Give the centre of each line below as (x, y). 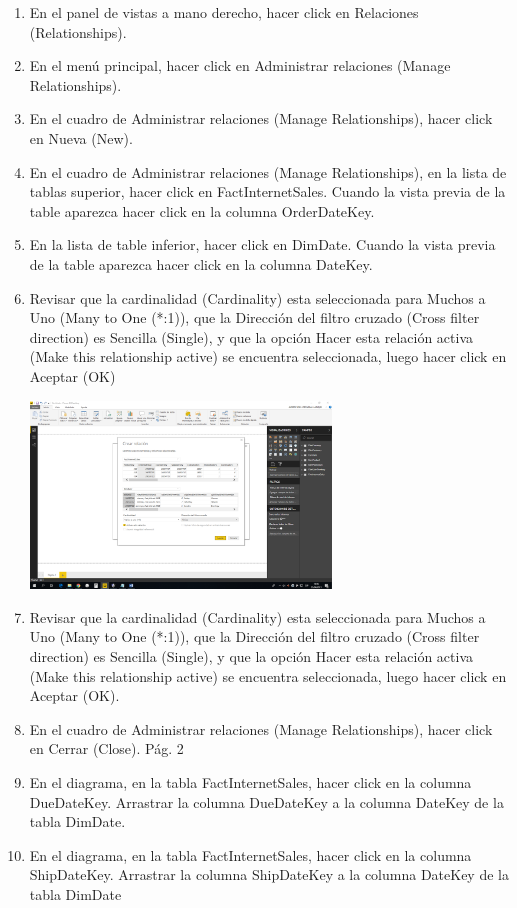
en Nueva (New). (81, 137)
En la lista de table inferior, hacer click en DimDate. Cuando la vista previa (262, 244)
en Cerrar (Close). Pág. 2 (106, 748)
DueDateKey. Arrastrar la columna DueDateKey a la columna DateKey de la (266, 801)
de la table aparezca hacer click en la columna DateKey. (201, 263)
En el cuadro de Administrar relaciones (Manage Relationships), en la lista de (268, 171)
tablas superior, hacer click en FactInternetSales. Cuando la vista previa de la (267, 191)
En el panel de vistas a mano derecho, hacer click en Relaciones (224, 12)
